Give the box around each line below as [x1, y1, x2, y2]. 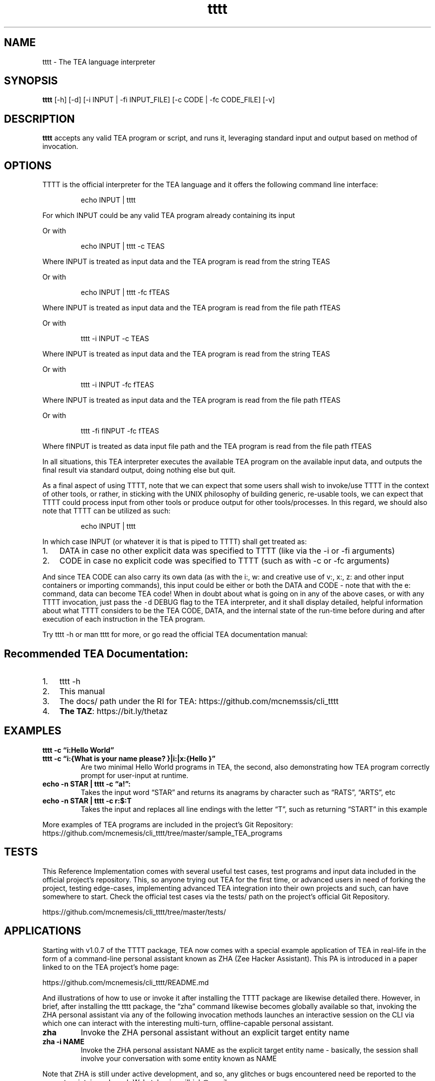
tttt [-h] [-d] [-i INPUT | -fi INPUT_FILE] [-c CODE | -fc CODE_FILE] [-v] [42, 95, 275, 104]
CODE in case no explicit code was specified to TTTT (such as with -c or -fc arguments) [59, 556, 390, 566]
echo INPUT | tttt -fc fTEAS [80, 288, 170, 297]
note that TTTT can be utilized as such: [42, 506, 171, 515]
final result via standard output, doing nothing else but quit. [42, 466, 236, 475]
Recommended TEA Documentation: [4, 647, 189, 660]
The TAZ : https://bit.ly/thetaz [59, 706, 168, 716]
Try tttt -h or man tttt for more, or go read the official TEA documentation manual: [42, 630, 308, 639]
